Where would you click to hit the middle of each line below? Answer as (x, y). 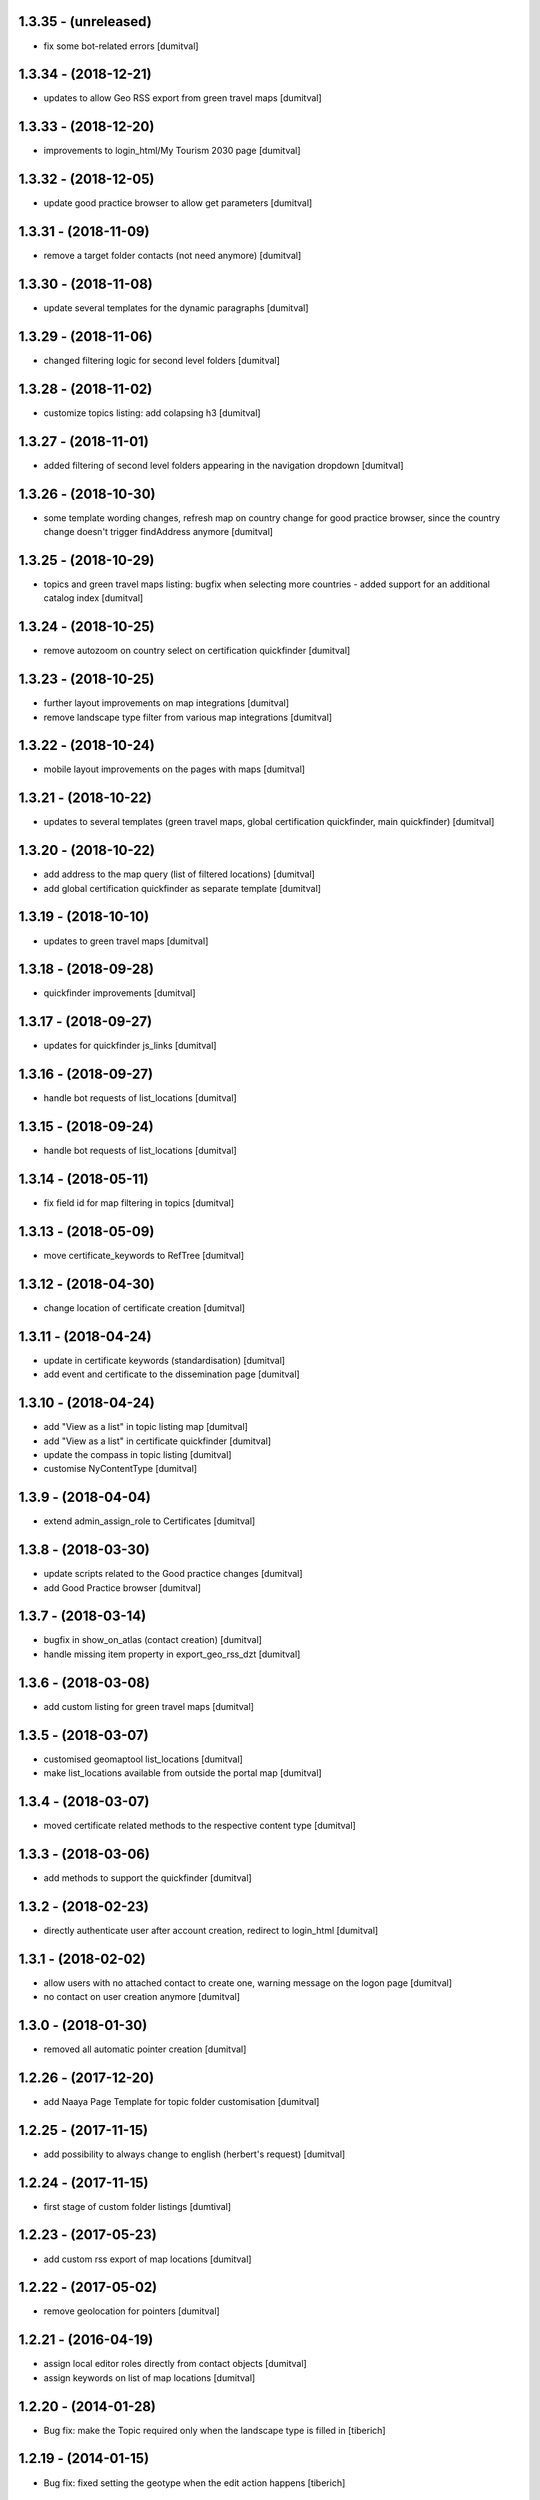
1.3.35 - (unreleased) (85, 21)
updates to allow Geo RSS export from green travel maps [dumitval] (182, 98)
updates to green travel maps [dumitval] (126, 941)
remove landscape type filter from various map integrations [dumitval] (188, 717)
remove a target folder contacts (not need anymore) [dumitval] (172, 256)
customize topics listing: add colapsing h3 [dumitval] (152, 412)
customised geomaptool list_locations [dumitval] (143, 1759)
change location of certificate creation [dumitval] (144, 1307)
